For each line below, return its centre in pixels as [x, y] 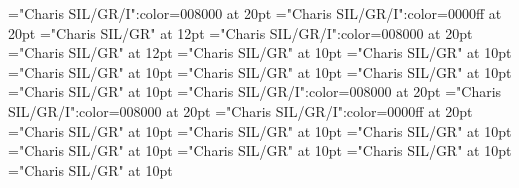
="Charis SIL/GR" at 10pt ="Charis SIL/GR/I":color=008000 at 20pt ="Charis [255, 91]
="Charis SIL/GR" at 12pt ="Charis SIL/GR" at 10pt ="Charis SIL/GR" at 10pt [260, 52]
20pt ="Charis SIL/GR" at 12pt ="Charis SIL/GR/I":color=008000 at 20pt [240, 32]
